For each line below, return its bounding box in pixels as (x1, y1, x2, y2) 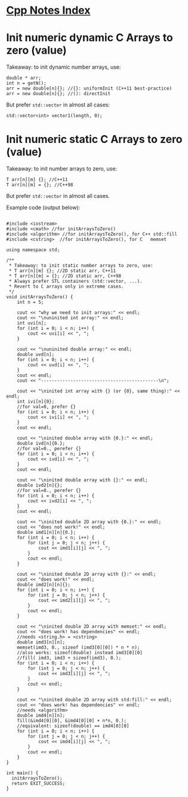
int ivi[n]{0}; (17, 399, 55, 405)
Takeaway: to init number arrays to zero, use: (6, 165, 118, 172)
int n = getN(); (6, 80, 47, 87)
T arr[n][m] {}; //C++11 (6, 177, 68, 183)
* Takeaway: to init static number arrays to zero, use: (8, 262, 153, 269)
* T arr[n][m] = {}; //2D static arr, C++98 (8, 273, 121, 279)
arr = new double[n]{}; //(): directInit (6, 91, 111, 97)
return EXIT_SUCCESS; (11, 781, 66, 787)
